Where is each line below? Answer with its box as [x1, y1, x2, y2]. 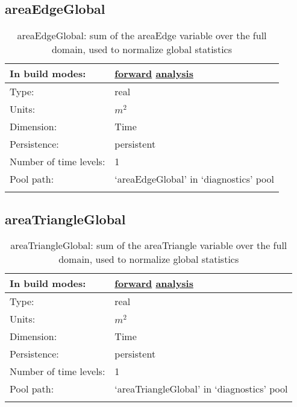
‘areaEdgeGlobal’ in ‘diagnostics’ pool [114, 172, 274, 186]
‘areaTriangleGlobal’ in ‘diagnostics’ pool [114, 382, 288, 396]
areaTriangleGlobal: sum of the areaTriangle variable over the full [10, 238, 287, 253]
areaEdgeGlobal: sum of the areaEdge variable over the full [17, 28, 267, 43]
